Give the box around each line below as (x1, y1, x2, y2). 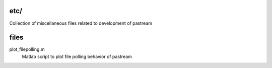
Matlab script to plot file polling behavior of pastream (22, 53, 132, 59)
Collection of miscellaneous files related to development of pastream (9, 20, 153, 26)
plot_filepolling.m (9, 46, 45, 52)
